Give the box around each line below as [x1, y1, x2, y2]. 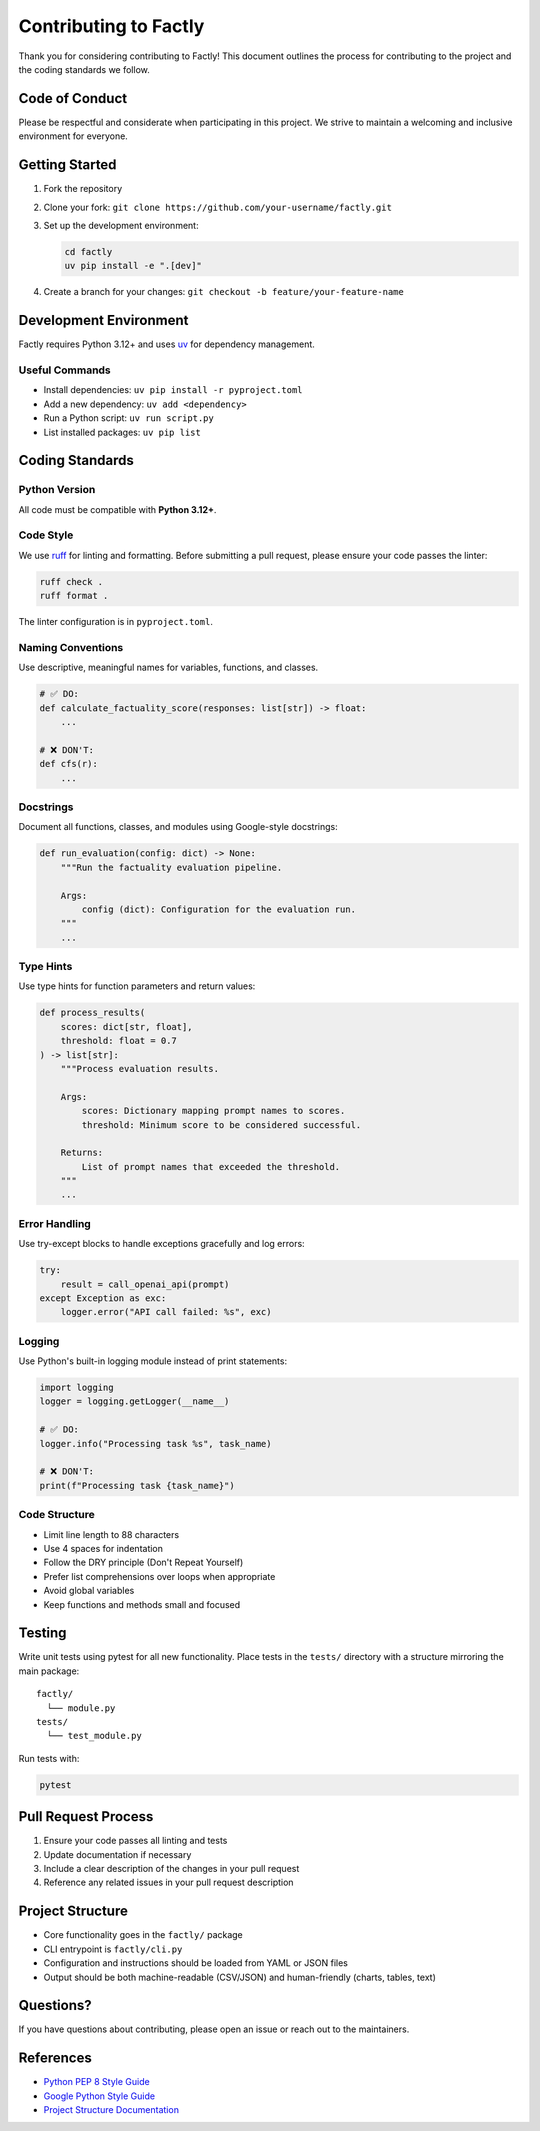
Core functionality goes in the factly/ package [43, 1929, 244, 1941]
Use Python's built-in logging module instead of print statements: [18, 1355, 288, 1367]
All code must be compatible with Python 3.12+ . [18, 503, 217, 515]
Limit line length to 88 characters [43, 1528, 180, 1540]
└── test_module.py [46, 1730, 142, 1742]
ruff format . [39, 590, 109, 602]
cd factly [64, 246, 113, 257]
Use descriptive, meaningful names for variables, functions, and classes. [18, 661, 319, 674]
